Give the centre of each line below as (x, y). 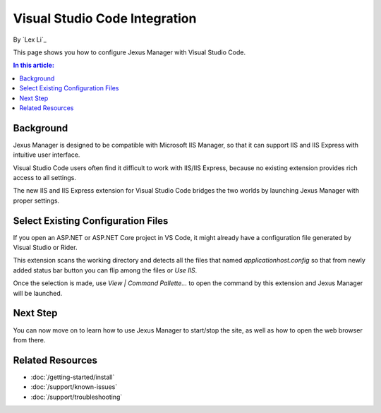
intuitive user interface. (47, 155)
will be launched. (38, 293)
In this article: (34, 65)
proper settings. (36, 200)
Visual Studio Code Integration (105, 18)
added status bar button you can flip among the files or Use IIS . (105, 270)
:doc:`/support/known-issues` (74, 387)
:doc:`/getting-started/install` (73, 377)
